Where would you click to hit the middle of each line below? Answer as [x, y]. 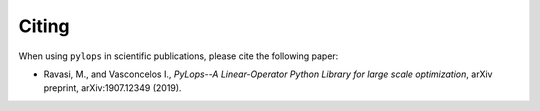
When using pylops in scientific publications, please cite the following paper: [178, 56]
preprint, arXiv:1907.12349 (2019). [112, 88]
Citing [44, 26]
